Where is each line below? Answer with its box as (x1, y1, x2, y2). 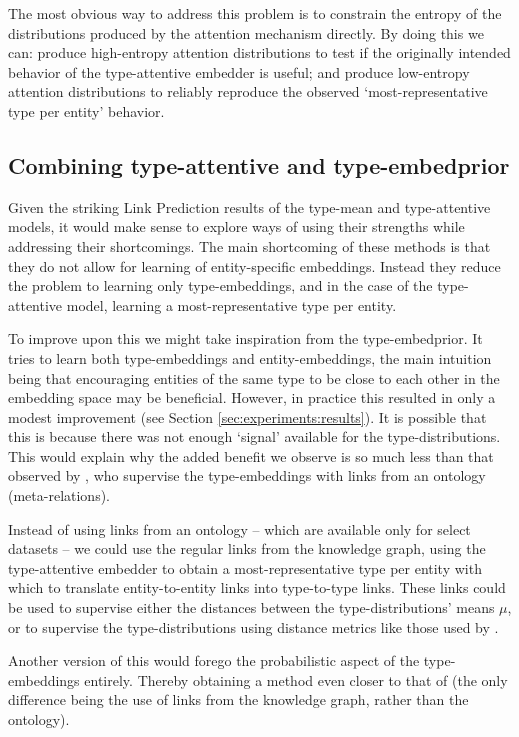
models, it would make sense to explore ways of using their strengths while (8, 216, 465, 237)
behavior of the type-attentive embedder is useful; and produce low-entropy (8, 61, 470, 82)
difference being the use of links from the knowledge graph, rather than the (8, 689, 469, 710)
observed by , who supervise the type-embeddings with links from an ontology (8, 465, 486, 486)
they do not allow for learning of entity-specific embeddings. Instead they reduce (8, 255, 501, 276)
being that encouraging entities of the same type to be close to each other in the (8, 367, 500, 388)
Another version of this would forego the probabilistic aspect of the (8, 650, 420, 671)
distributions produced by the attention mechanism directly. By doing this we (8, 22, 484, 43)
